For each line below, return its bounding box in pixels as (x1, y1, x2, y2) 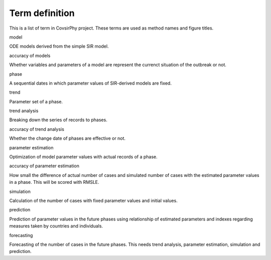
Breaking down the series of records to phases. (9, 117, 107, 123)
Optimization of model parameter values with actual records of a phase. (9, 154, 158, 160)
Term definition (9, 8, 75, 19)
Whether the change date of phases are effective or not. (9, 135, 125, 141)
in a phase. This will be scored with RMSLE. (9, 179, 100, 185)
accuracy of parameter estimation (9, 163, 80, 169)
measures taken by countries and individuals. (9, 223, 103, 229)
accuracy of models (9, 53, 51, 59)
